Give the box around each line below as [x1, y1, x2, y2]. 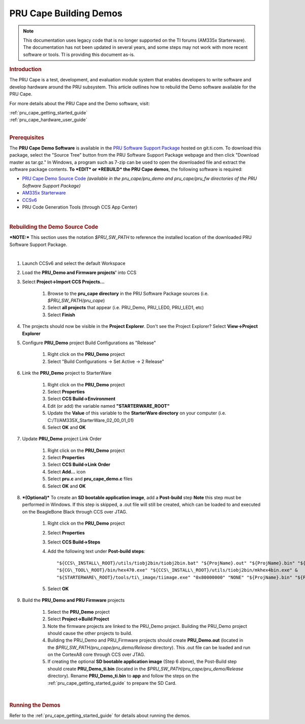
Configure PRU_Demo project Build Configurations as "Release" [22, 340, 156, 346]
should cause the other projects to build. [47, 630, 132, 636]
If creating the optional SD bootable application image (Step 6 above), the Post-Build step [47, 658, 237, 665]
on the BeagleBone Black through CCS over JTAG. [22, 508, 128, 515]
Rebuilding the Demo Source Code [9, 224, 99, 231]
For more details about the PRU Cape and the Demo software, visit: [9, 100, 150, 106]
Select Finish [47, 312, 76, 318]
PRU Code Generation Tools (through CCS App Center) [22, 204, 138, 210]
